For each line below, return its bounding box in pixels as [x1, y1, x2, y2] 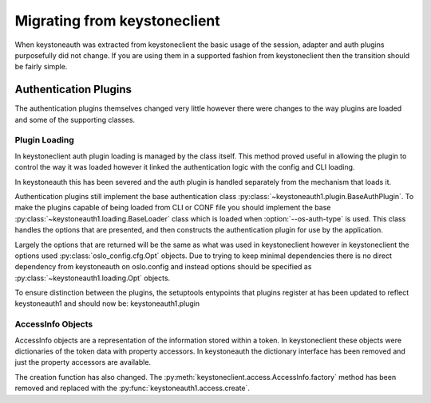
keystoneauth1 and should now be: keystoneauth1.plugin [14, 299, 200, 308]
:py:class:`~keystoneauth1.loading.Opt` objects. [14, 273, 171, 283]
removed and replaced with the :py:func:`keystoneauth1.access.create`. [14, 383, 251, 393]
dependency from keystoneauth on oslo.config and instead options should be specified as [14, 262, 312, 272]
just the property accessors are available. [14, 358, 152, 367]
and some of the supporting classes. [14, 115, 136, 124]
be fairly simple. [14, 62, 68, 72]
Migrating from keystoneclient [14, 12, 221, 29]
